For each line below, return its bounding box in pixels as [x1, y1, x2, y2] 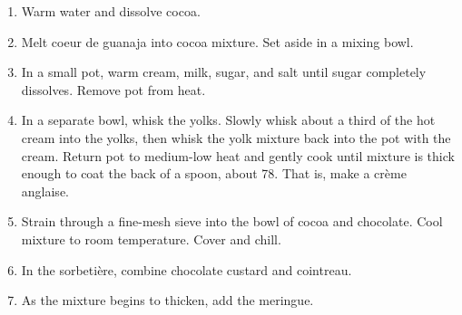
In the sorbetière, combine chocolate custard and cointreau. [21, 260, 352, 279]
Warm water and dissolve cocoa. [21, 2, 201, 20]
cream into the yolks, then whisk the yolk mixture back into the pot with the [21, 128, 451, 147]
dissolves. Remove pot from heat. [21, 80, 206, 99]
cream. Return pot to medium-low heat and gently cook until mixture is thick [21, 146, 455, 165]
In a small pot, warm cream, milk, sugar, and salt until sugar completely [21, 62, 427, 81]
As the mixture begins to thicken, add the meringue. [21, 291, 314, 310]
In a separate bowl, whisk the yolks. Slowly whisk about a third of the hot [21, 110, 436, 129]
